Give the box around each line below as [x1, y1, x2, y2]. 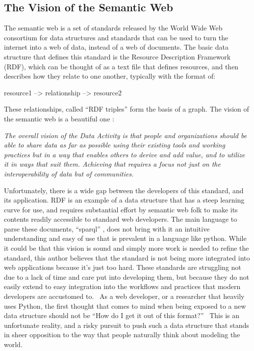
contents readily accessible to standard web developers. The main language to [4, 214, 237, 224]
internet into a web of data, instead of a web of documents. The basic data [4, 42, 229, 52]
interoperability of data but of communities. [4, 168, 134, 178]
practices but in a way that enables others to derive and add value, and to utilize [4, 149, 245, 159]
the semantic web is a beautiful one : [4, 113, 114, 123]
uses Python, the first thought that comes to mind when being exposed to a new [4, 300, 246, 311]
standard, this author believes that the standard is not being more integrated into [4, 252, 250, 263]
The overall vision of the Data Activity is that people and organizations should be [4, 130, 247, 140]
